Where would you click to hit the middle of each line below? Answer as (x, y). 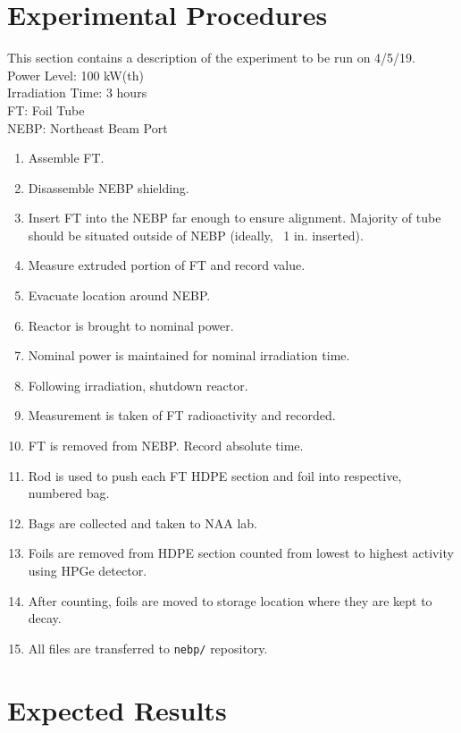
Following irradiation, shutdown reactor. (138, 385)
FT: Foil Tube (46, 110)
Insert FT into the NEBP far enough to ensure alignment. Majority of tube (235, 218)
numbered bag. (69, 493)
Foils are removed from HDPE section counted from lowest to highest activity (241, 553)
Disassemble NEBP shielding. (109, 187)
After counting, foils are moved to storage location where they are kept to (230, 600)
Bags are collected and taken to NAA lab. (142, 522)
